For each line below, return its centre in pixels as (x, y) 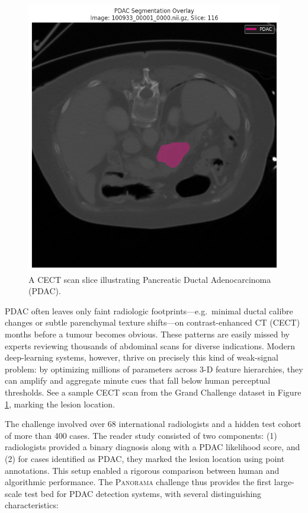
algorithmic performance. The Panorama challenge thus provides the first (138, 482)
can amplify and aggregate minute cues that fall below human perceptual (138, 380)
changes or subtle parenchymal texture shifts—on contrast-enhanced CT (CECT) (153, 322)
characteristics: (32, 505)
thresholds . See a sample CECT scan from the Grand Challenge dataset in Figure (153, 392)
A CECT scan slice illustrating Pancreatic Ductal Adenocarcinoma (150, 279)
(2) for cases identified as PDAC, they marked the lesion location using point (145, 458)
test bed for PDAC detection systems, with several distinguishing (143, 493)
